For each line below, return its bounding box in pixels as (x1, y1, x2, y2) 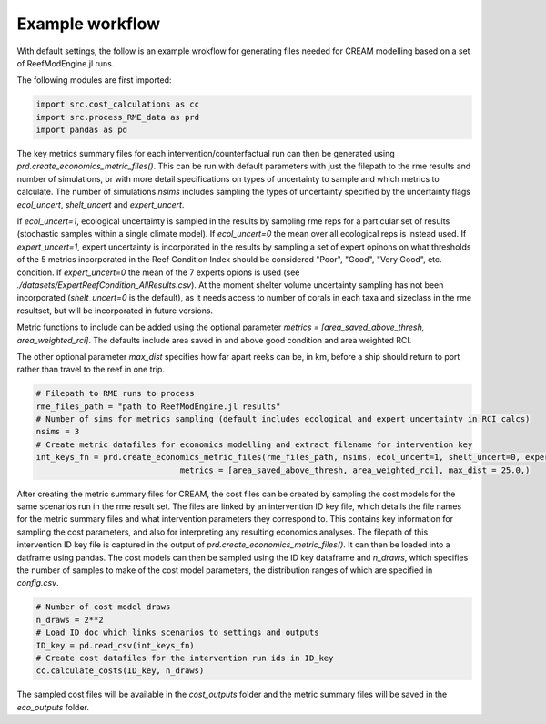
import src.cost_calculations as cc (35, 99, 200, 109)
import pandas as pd (35, 125, 127, 136)
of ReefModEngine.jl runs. (16, 57, 115, 68)
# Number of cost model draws (35, 602, 171, 612)
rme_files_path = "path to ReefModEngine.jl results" (35, 401, 281, 412)
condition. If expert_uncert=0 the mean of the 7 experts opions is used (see (16, 267, 300, 278)
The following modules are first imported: (16, 75, 172, 86)
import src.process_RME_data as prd (35, 112, 200, 122)
